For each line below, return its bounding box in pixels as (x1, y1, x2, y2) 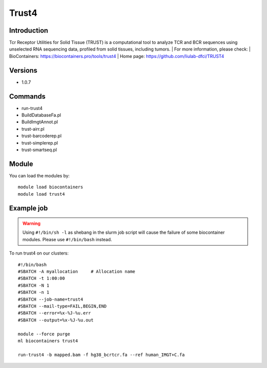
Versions (9, 66, 38, 74)
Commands (9, 92, 46, 101)
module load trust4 (18, 191, 65, 197)
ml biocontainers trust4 (18, 338, 78, 344)
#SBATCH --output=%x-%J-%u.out (18, 317, 94, 323)
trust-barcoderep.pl (21, 133, 62, 139)
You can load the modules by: (9, 172, 70, 178)
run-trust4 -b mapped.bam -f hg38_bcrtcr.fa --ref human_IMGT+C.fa (18, 352, 185, 358)
